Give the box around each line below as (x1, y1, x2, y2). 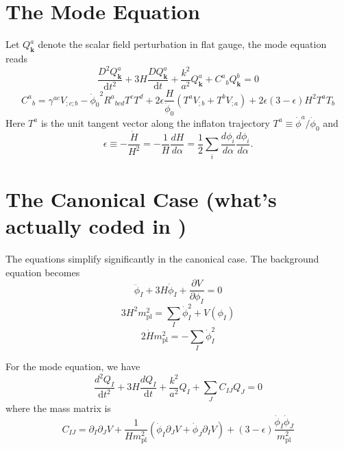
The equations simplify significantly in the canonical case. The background (5, 251, 319, 265)
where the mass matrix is (5, 400, 111, 415)
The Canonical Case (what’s (5, 184, 277, 213)
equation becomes (5, 265, 80, 279)
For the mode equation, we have (5, 359, 140, 374)
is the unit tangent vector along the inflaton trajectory (40, 115, 270, 130)
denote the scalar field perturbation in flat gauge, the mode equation (38, 37, 327, 51)
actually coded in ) (5, 212, 187, 240)
